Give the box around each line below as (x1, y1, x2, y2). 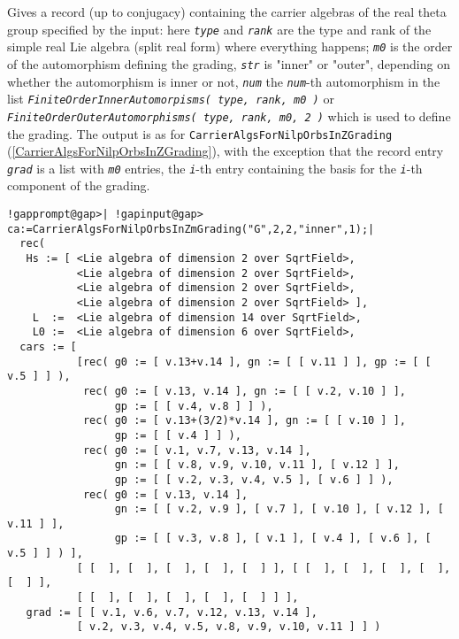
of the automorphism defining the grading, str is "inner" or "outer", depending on (7, 54, 450, 73)
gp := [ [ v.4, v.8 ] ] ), (114, 399, 273, 412)
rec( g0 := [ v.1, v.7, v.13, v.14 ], (82, 443, 311, 457)
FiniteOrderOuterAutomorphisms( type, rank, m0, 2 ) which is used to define (7, 106, 451, 125)
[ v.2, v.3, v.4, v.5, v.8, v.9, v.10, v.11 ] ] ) (76, 620, 381, 634)
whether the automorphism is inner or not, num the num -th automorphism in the (7, 72, 440, 90)
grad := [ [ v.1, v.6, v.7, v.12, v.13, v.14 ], (26, 605, 317, 619)
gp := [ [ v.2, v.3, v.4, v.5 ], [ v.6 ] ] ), (114, 473, 394, 486)
